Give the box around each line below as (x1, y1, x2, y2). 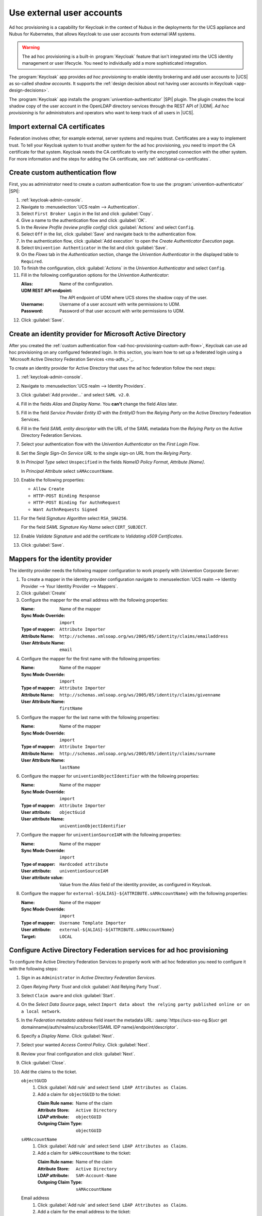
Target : (21, 933, 36, 939)
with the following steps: (9, 966, 58, 971)
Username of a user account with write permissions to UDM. (59, 302, 180, 307)
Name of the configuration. (59, 281, 114, 286)
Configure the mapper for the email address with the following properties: (21, 597, 168, 603)
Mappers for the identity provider (9, 554, 112, 563)
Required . (21, 258, 43, 264)
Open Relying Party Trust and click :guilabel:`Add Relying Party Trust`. (21, 984, 162, 989)
